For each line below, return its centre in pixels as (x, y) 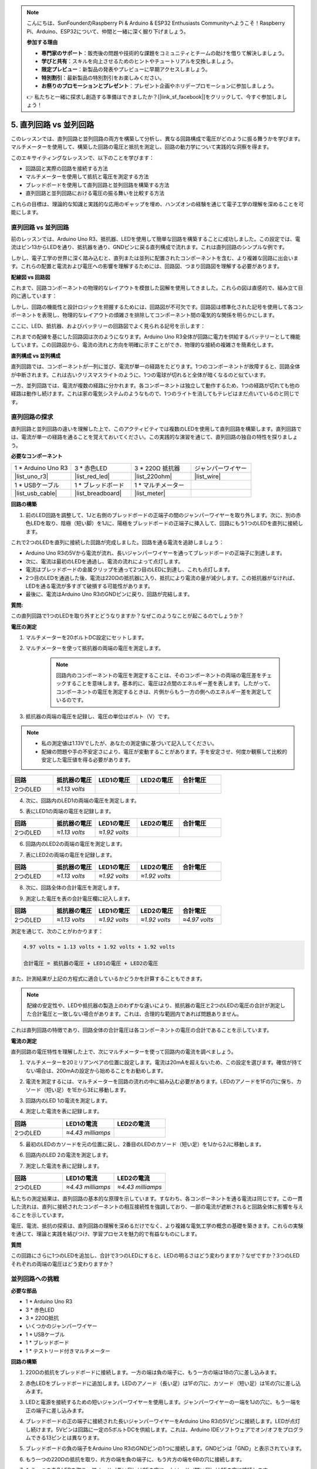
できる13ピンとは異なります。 (66, 1438)
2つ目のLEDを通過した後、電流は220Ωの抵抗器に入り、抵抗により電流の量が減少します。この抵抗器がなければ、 (162, 578)
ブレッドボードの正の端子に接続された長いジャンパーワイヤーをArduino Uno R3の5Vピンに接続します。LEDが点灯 (163, 1421)
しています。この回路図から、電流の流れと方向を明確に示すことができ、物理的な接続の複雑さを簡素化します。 (144, 345)
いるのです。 (71, 700)
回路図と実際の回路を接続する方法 (67, 168)
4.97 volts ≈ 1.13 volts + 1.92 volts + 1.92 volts (99, 947)
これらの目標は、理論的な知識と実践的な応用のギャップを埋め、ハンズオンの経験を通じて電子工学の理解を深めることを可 (157, 204)
